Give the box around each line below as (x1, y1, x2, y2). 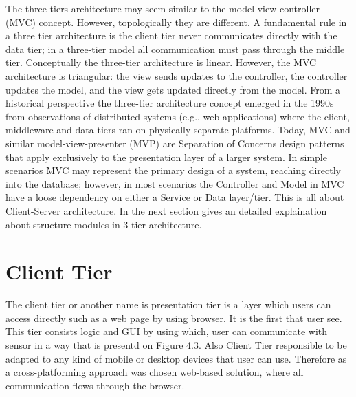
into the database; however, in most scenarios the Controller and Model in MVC (5, 176, 344, 191)
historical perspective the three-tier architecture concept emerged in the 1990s (5, 96, 334, 110)
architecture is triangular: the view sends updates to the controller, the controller (5, 68, 348, 83)
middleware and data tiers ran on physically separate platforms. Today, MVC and (5, 122, 351, 137)
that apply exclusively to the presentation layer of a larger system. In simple (5, 149, 327, 164)
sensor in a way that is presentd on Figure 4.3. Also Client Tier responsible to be (5, 338, 347, 352)
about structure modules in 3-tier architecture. (5, 217, 202, 231)
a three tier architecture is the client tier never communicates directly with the (5, 28, 337, 43)
